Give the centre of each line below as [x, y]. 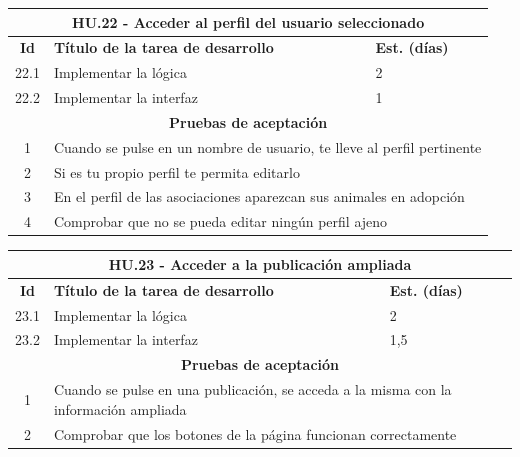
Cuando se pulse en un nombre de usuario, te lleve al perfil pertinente [267, 146]
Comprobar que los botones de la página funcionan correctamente [255, 433]
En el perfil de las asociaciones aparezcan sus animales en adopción [259, 196]
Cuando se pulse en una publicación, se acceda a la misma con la [252, 389]
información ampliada [120, 408]
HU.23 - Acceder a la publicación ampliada [260, 263]
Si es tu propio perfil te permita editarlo [176, 171]
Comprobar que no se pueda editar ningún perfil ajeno [220, 221]
